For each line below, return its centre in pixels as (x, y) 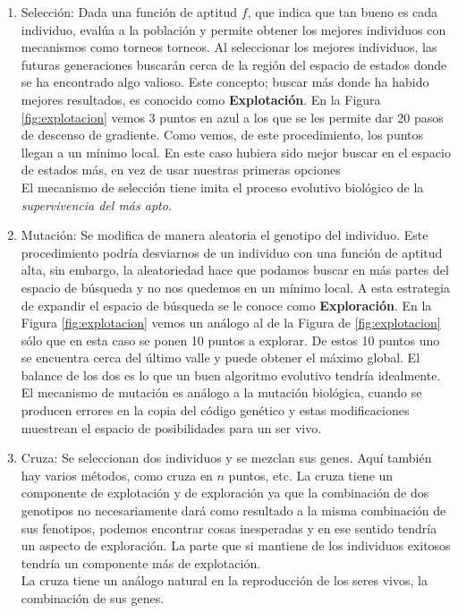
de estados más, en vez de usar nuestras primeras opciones (181, 170)
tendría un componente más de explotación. (141, 562)
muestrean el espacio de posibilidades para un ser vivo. (171, 427)
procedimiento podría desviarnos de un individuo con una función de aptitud (232, 252)
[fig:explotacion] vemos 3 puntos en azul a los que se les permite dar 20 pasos (232, 117)
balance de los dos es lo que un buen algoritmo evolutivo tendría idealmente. (231, 375)
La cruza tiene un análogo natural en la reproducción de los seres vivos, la (224, 580)
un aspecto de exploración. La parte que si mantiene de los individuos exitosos (236, 545)
